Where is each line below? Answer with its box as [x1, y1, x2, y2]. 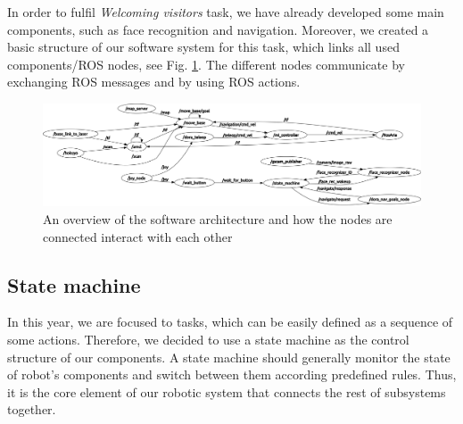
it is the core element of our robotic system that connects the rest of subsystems [7, 382, 446, 401]
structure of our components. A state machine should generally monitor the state [7, 347, 451, 366]
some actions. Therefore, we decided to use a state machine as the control [7, 330, 409, 349]
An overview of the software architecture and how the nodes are [43, 210, 393, 229]
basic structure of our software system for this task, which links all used [7, 37, 400, 56]
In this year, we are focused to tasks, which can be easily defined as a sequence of [7, 312, 453, 331]
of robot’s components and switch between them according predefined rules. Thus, [7, 365, 457, 384]
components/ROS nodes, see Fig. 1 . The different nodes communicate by [7, 54, 405, 73]
